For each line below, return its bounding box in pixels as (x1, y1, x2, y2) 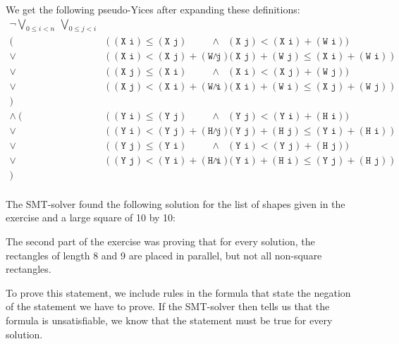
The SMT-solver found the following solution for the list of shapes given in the (6, 196, 345, 211)
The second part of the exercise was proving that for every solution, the (6, 233, 315, 248)
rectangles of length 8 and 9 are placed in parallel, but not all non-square (6, 247, 322, 262)
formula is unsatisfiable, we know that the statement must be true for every (6, 312, 333, 327)
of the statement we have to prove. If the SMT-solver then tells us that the (6, 299, 330, 314)
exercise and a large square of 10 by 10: (6, 210, 176, 225)
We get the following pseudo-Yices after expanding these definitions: (6, 2, 300, 16)
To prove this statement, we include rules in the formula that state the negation (6, 285, 351, 300)
